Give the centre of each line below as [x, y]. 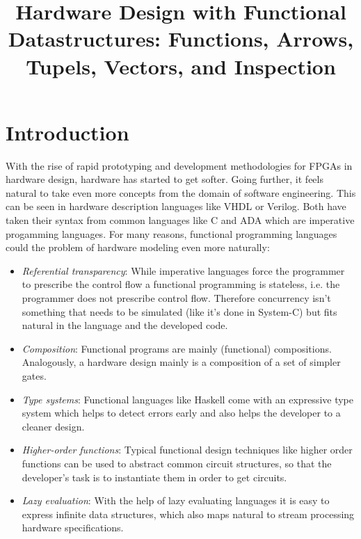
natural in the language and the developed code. [125, 325]
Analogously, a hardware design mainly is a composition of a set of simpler [181, 362]
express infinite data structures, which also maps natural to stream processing [188, 514]
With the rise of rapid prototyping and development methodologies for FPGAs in [179, 165]
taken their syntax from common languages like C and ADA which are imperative [180, 220]
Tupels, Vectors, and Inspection [181, 66]
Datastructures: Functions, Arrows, [181, 39]
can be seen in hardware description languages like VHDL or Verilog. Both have [176, 206]
